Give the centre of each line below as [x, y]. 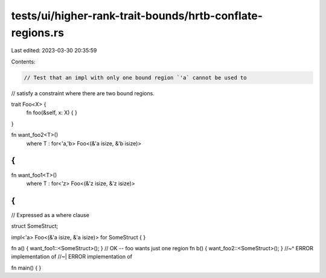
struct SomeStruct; [35, 226]
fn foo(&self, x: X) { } [52, 113]
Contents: [23, 62]
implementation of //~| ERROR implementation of [72, 257]
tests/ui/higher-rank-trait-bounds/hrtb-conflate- [137, 16]
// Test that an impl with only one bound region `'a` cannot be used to [135, 77]
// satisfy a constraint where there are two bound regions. [83, 93]
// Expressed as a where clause [50, 215]
